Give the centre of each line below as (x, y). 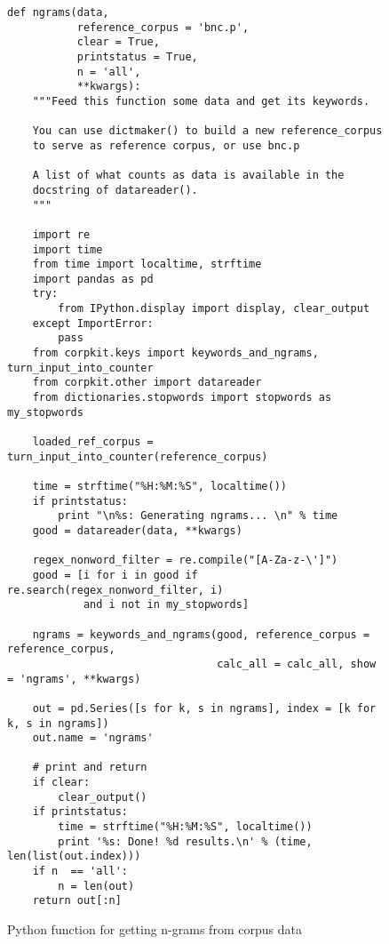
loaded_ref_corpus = (93, 442)
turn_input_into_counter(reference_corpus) (138, 456)
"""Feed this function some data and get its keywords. (201, 101)
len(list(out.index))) (74, 856)
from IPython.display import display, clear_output (214, 309)
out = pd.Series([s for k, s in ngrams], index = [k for (204, 708)
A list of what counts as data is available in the (188, 176)
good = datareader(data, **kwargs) (137, 530)
